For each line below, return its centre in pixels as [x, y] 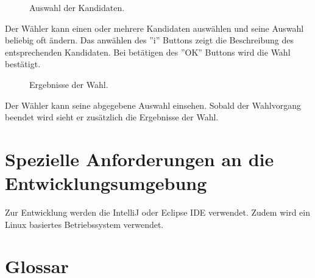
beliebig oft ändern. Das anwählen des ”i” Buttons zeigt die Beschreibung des [149, 40]
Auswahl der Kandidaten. [77, 7]
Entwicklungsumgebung [106, 183]
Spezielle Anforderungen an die [140, 159]
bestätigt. [23, 64]
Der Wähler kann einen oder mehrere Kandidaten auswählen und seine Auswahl [154, 28]
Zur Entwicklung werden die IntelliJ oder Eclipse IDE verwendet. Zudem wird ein [157, 212]
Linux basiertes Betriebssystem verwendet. [84, 224]
